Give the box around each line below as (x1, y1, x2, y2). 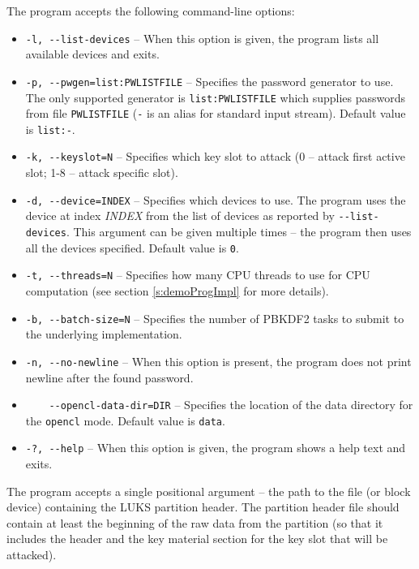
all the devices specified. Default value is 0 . (25, 239, 239, 256)
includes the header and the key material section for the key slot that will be (6, 530, 388, 547)
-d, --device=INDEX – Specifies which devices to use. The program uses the (25, 191, 406, 208)
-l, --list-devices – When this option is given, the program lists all (25, 29, 379, 46)
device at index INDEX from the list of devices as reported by (25, 207, 335, 224)
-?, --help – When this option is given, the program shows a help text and (25, 439, 406, 456)
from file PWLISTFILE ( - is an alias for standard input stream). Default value (25, 105, 406, 122)
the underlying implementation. (25, 325, 182, 343)
